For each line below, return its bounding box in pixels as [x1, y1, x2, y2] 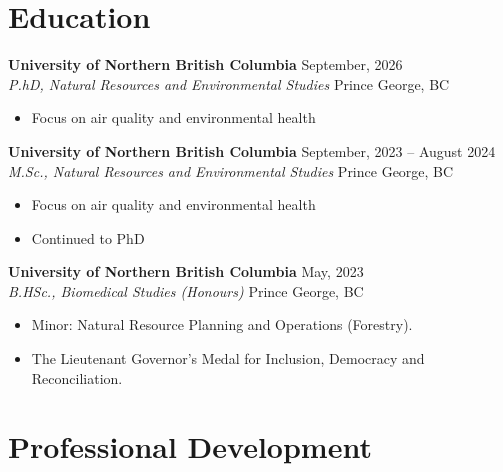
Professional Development [8, 426, 372, 467]
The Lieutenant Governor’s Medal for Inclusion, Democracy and [31, 348, 425, 369]
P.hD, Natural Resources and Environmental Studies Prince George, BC [8, 73, 450, 94]
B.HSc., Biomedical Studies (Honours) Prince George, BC [8, 280, 364, 301]
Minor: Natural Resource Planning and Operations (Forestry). [31, 314, 413, 335]
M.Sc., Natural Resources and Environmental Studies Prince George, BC [8, 160, 454, 181]
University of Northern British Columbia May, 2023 [8, 261, 364, 282]
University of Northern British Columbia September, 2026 [8, 54, 403, 75]
